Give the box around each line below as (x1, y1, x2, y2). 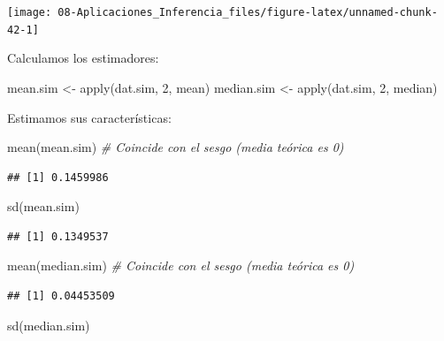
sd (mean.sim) (7, 197, 80, 216)
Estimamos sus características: (7, 108, 172, 126)
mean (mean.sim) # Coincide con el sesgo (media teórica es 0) (7, 138, 344, 156)
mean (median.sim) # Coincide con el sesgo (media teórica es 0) (7, 256, 355, 275)
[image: (7, 6, 52, 19)
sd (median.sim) (7, 315, 90, 334)
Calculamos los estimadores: (7, 49, 159, 67)
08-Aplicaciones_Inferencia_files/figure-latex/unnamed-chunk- (57, 6, 438, 19)
